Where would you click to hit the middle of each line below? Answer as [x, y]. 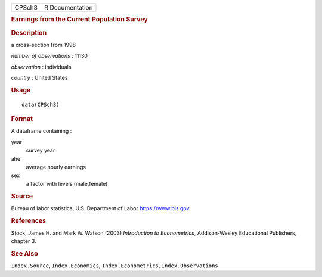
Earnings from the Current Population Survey [80, 20]
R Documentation [68, 7]
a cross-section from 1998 [44, 45]
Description [29, 33]
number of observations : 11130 [49, 56]
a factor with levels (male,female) [67, 183]
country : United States [39, 78]
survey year [41, 150]
